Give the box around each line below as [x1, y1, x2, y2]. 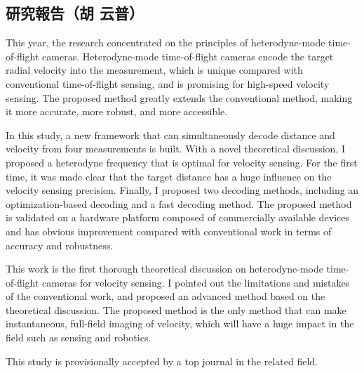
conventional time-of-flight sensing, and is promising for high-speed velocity [6, 76, 330, 91]
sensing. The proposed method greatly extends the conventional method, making [6, 90, 353, 105]
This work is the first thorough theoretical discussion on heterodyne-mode [6, 261, 323, 276]
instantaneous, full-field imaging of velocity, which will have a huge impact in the [6, 316, 354, 331]
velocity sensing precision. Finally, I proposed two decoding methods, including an [6, 183, 359, 197]
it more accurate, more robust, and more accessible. [6, 104, 228, 119]
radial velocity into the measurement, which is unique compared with [6, 63, 303, 77]
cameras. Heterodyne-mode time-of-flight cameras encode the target [42, 48, 334, 63]
